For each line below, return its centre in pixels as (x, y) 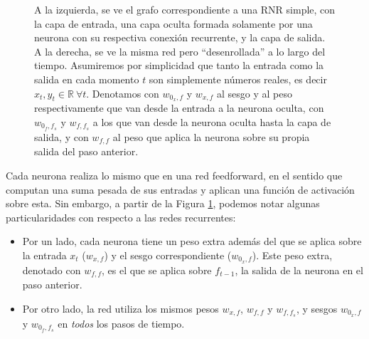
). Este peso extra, (292, 255)
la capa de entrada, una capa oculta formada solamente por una (173, 23)
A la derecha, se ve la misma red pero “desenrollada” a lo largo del (180, 51)
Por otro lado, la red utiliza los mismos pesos (121, 308)
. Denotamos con (123, 93)
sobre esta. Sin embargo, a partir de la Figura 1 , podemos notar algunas (163, 203)
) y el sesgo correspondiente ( (168, 255)
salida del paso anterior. (86, 151)
